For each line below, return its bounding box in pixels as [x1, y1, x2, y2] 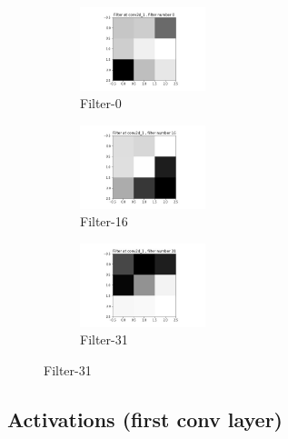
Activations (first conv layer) [7, 404, 283, 433]
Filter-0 [80, 94, 122, 113]
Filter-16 [80, 212, 128, 231]
